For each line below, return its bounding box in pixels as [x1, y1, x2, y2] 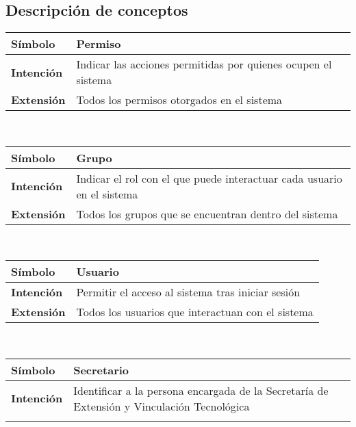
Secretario [73, 361, 129, 378]
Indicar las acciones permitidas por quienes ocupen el [76, 56, 332, 73]
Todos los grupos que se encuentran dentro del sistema [76, 205, 338, 222]
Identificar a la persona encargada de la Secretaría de [73, 382, 329, 398]
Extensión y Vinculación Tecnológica [73, 398, 250, 414]
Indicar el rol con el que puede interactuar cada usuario [76, 170, 342, 186]
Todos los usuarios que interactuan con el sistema [76, 304, 314, 320]
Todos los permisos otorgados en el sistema [76, 92, 283, 108]
